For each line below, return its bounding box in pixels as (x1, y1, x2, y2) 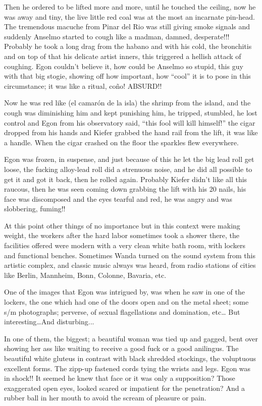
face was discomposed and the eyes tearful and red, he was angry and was (4, 193, 233, 204)
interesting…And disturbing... (4, 316, 94, 327)
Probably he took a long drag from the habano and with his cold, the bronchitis (4, 41, 252, 51)
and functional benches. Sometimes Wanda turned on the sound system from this (4, 250, 255, 260)
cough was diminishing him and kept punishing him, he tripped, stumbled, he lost (4, 107, 257, 118)
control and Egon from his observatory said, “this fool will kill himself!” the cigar (4, 117, 255, 128)
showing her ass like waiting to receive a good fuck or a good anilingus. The (4, 343, 239, 354)
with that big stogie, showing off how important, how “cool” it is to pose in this (4, 71, 251, 81)
